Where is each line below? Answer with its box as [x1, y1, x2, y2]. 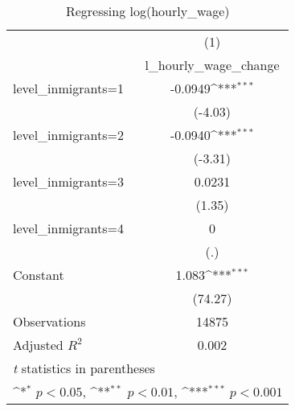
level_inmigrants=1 [13, 79, 124, 97]
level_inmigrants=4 [13, 219, 124, 237]
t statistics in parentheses [13, 359, 155, 377]
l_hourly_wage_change [145, 55, 280, 74]
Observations [13, 312, 86, 331]
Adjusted [13, 335, 64, 354]
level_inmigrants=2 [13, 125, 124, 144]
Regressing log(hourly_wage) [65, 2, 230, 20]
